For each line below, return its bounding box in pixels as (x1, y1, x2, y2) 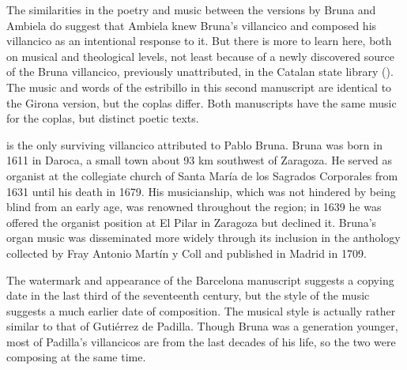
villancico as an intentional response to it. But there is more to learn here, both (6, 32, 392, 49)
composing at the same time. (6, 349, 146, 365)
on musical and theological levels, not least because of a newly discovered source (6, 47, 394, 64)
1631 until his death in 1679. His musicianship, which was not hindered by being (6, 183, 396, 199)
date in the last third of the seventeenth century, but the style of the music (6, 287, 370, 304)
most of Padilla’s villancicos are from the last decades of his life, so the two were (6, 333, 396, 349)
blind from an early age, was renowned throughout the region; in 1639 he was (6, 198, 382, 215)
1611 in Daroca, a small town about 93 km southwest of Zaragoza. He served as (6, 152, 392, 168)
